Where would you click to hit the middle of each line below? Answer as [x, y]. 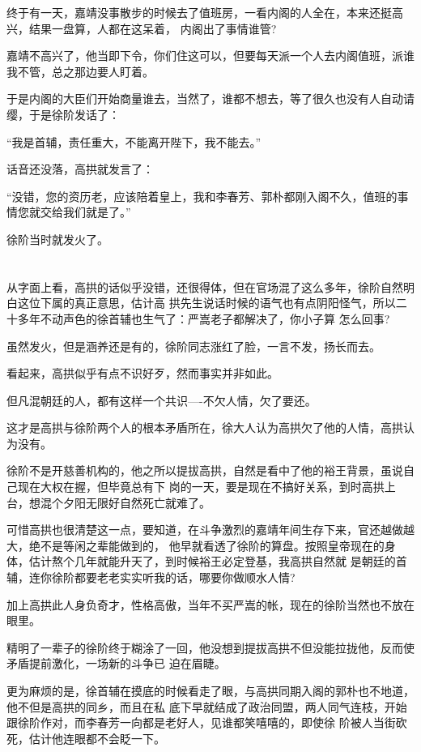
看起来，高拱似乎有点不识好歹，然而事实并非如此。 [142, 373]
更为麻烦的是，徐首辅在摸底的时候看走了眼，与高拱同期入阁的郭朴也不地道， [210, 690]
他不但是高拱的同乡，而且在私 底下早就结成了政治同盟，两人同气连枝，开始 [207, 706]
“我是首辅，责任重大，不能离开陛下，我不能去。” [134, 141]
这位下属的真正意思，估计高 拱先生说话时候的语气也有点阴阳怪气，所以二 [212, 303]
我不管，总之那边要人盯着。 [80, 71]
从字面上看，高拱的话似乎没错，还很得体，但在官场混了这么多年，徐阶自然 [205, 286]
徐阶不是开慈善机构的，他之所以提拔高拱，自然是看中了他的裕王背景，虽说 [205, 470]
